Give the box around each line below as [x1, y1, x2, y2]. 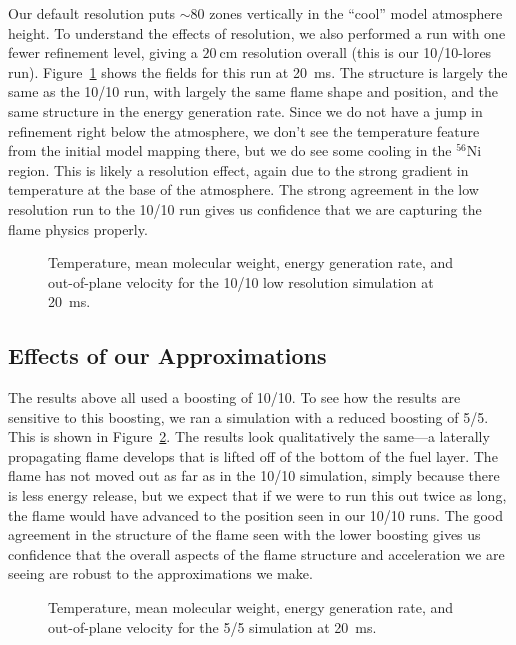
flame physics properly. [8, 218, 148, 239]
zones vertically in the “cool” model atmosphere [209, 3, 503, 23]
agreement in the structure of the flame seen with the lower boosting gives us [8, 524, 481, 545]
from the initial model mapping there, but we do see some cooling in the [8, 140, 452, 161]
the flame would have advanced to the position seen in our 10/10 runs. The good [8, 504, 503, 525]
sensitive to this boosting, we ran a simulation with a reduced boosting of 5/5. [8, 406, 489, 427]
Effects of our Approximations [8, 340, 327, 371]
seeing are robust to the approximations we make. [8, 563, 313, 584]
